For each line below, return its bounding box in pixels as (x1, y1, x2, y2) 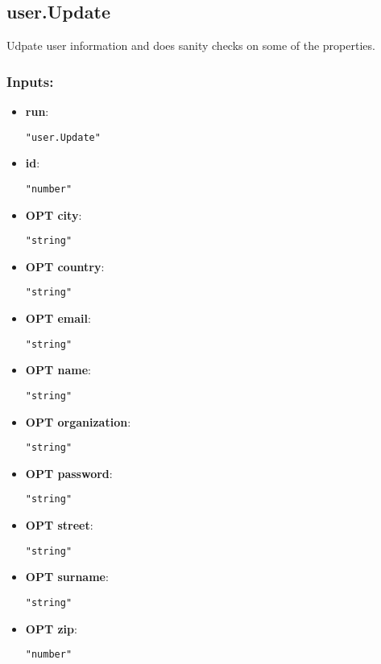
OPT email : (25, 310, 91, 327)
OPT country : (25, 258, 105, 274)
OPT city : (25, 206, 82, 223)
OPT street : (25, 517, 93, 534)
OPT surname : (25, 568, 109, 585)
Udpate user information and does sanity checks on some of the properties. (6, 37, 375, 54)
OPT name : (25, 361, 91, 378)
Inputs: (6, 71, 54, 91)
